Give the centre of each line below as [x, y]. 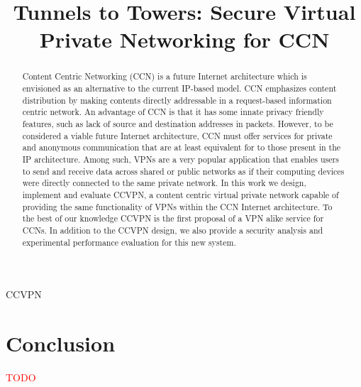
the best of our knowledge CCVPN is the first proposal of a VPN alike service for [173, 218]
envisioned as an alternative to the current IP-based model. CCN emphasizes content [179, 88]
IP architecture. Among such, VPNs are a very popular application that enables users [180, 159]
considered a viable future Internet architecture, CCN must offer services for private [177, 135]
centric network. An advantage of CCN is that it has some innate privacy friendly [173, 112]
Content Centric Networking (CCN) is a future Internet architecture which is [165, 76]
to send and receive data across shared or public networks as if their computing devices [183, 171]
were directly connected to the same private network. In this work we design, [164, 183]
